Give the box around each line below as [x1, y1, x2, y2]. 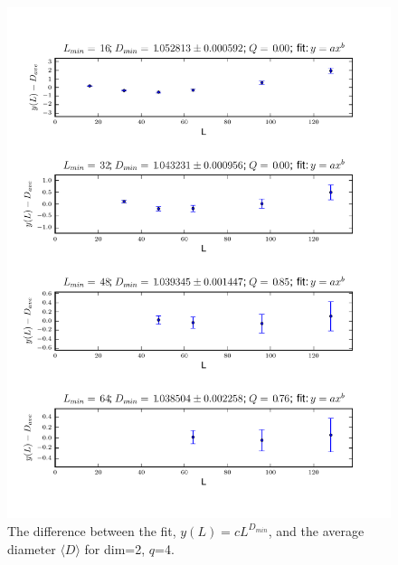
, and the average [268, 521, 365, 540]
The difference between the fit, [7, 521, 176, 540]
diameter [7, 539, 56, 558]
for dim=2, [84, 539, 146, 558]
